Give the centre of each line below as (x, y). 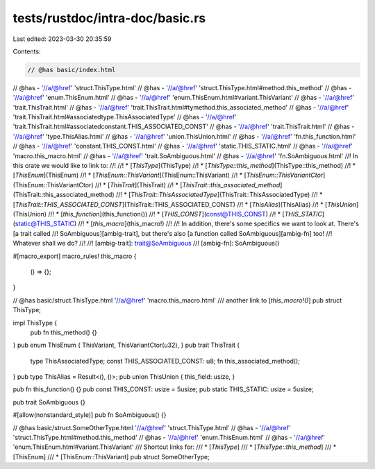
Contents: (27, 51)
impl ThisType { (35, 323)
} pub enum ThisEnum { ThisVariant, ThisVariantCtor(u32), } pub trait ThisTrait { (126, 345)
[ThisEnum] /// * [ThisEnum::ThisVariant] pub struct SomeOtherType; (111, 457)
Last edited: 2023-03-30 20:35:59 (62, 39)
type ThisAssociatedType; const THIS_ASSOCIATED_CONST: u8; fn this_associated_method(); (165, 361)
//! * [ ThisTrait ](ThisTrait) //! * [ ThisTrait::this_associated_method (187, 185)
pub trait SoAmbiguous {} (49, 402)
